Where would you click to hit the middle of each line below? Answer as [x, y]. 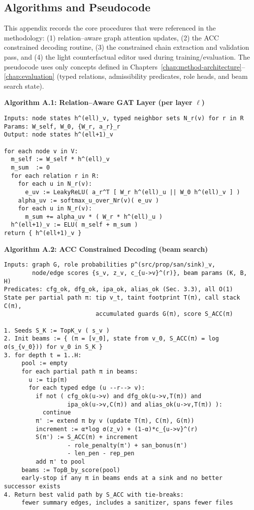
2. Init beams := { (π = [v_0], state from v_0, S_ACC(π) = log [111, 339]
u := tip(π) [48, 380]
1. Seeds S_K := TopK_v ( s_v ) [57, 330]
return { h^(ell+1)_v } [43, 233]
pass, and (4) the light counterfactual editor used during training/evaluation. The [127, 56]
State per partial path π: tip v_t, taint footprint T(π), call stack [122, 298]
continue [57, 413]
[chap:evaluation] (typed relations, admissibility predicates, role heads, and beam [126, 76]
